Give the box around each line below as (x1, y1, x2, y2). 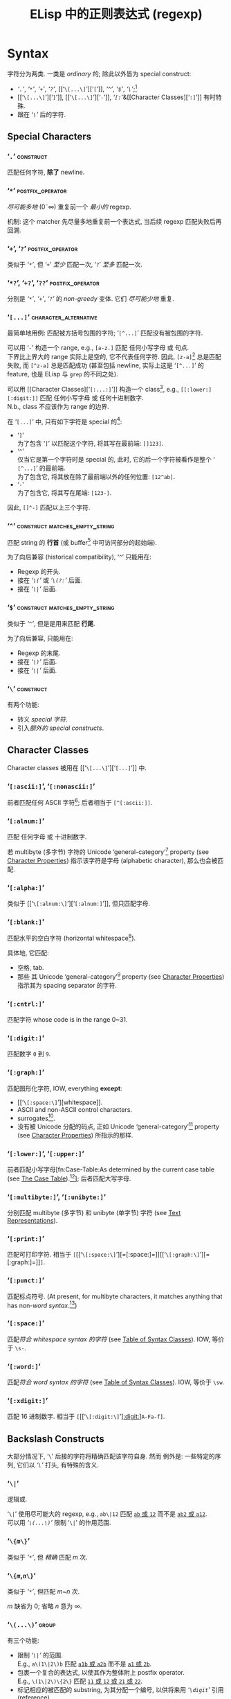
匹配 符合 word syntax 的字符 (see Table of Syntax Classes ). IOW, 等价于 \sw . (7, 1377, 225, 1386)
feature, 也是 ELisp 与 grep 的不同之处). (7, 370, 119, 378)
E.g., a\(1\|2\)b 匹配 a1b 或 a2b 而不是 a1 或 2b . (17, 1659, 152, 1668)
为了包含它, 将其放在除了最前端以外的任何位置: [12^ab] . (17, 473, 175, 481)
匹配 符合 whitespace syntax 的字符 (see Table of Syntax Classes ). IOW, (7, 1335, 211, 1343)
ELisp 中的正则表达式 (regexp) (30, 6, 203, 22)
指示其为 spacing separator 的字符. (17, 981, 118, 989)
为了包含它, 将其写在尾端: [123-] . (17, 489, 112, 497)
